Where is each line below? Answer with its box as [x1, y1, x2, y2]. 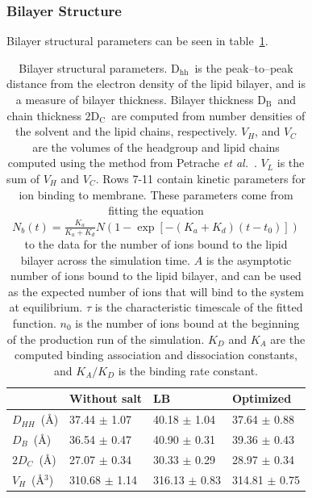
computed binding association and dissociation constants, [15, 346, 297, 363]
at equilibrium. [9, 299, 83, 316]
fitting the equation [108, 202, 204, 219]
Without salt [69, 390, 142, 407]
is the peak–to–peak [194, 59, 293, 76]
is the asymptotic [206, 251, 292, 268]
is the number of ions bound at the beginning [75, 314, 300, 331]
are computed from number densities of [111, 107, 306, 123]
